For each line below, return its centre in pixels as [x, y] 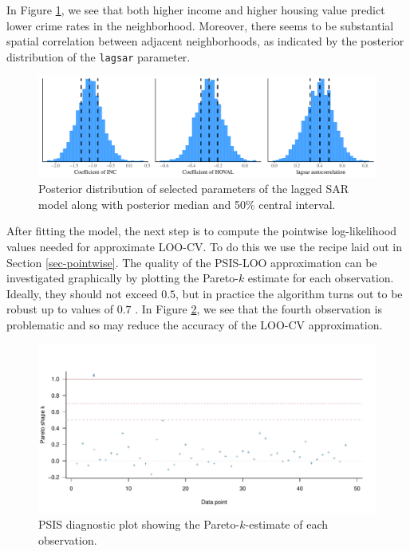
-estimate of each [287, 524]
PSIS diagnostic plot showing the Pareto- [139, 524]
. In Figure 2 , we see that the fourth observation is [258, 309]
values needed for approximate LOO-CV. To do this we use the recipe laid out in [204, 246]
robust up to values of [60, 309]
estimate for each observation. [321, 278]
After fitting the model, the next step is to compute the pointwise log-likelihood [202, 231]
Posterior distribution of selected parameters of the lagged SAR [194, 189]
